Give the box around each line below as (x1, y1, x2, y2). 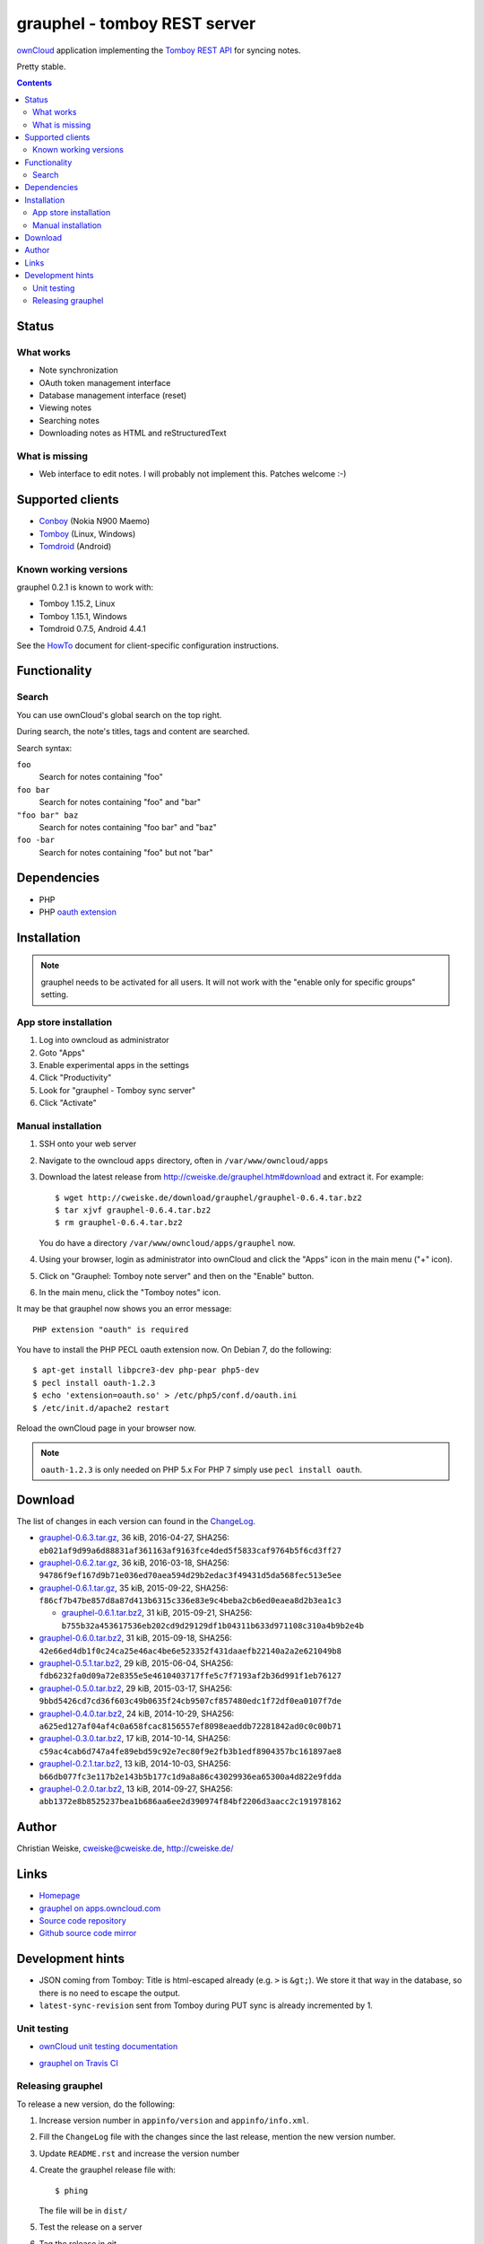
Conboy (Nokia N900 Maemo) (39, 516, 151, 527)
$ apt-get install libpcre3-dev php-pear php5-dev (32, 1365, 260, 1375)
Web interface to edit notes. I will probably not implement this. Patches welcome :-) (39, 469, 347, 479)
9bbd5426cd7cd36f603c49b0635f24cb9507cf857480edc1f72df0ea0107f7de (39, 1696, 342, 1706)
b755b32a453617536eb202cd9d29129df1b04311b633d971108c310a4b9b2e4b (61, 1620, 365, 1631)
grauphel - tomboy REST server (16, 13, 256, 33)
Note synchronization (39, 364, 118, 376)
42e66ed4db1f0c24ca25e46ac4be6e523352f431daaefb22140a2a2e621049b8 (39, 1645, 342, 1656)
